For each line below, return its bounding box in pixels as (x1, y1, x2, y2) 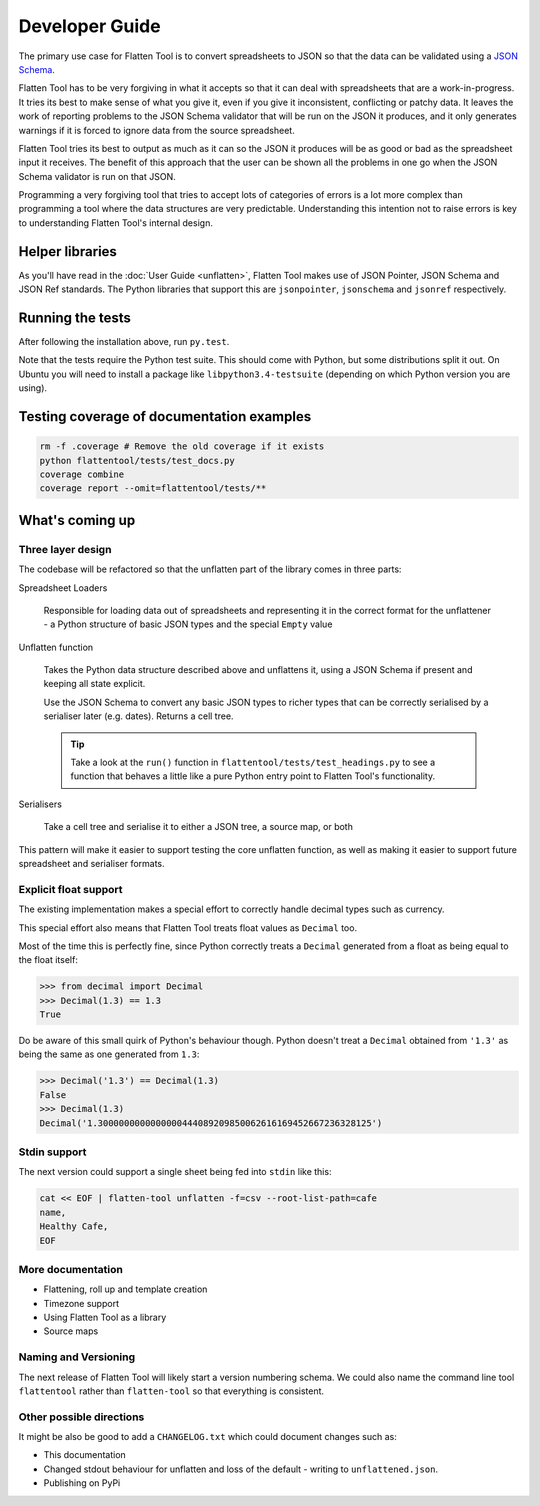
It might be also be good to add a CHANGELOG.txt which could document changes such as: (18, 1431, 397, 1443)
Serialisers (18, 798, 62, 810)
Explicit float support (18, 882, 124, 896)
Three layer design (18, 542, 112, 556)
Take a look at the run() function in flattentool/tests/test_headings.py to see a (70, 756, 436, 769)
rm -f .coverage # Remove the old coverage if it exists (39, 441, 325, 452)
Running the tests (18, 309, 132, 326)
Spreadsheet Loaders (18, 581, 108, 594)
